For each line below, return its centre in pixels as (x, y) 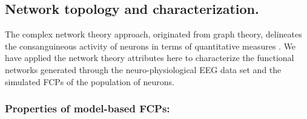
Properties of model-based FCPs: (87, 108)
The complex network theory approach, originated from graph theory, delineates (153, 34)
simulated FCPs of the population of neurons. (90, 81)
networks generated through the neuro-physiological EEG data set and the (143, 69)
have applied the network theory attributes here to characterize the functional (150, 58)
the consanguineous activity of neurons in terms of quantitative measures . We (150, 46)
